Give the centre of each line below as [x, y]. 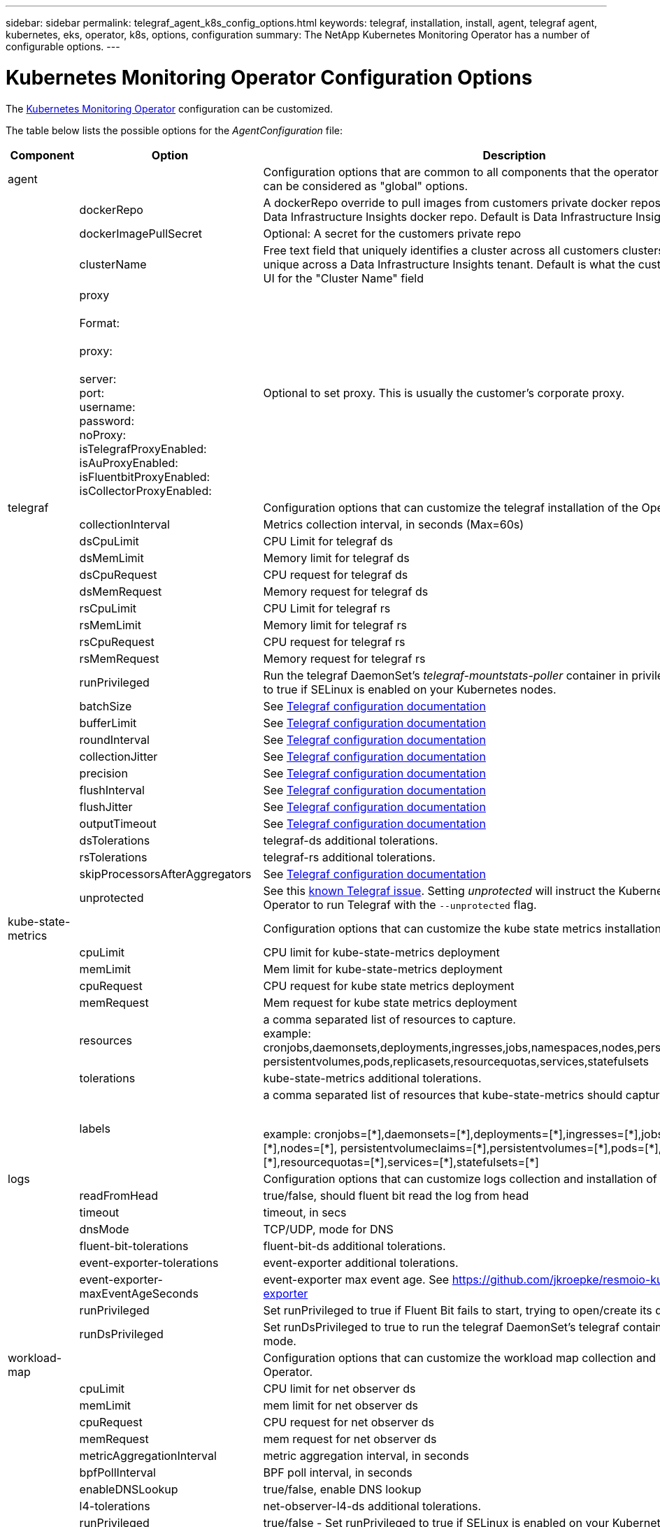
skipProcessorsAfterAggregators [165, 874]
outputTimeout [118, 823]
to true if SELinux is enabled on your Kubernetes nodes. [410, 689]
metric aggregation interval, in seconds [366, 1455]
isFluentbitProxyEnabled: [145, 476]
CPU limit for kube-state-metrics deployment [381, 952]
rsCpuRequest [117, 641]
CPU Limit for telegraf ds [328, 541]
